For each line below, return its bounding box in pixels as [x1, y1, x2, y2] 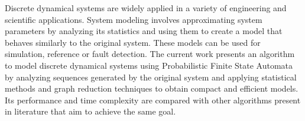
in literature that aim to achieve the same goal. [5, 105, 176, 117]
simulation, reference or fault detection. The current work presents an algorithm [5, 48, 295, 60]
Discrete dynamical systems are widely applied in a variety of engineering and [5, 2, 287, 14]
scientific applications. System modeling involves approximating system [5, 13, 262, 25]
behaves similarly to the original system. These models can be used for [5, 36, 261, 48]
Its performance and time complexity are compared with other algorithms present [5, 93, 301, 106]
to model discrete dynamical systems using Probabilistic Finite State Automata [5, 59, 293, 71]
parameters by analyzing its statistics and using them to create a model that [5, 25, 283, 37]
